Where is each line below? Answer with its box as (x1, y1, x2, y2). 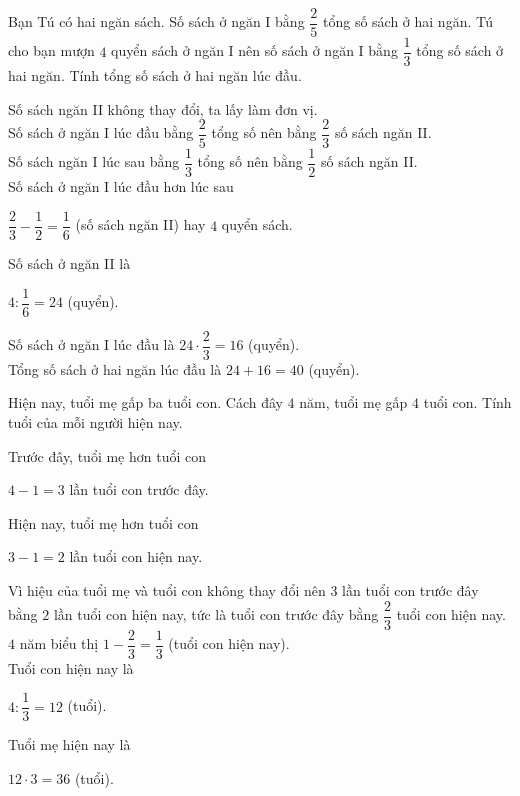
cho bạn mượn (8, 40, 95, 61)
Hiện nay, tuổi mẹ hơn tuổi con (8, 512, 199, 533)
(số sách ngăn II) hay (75, 214, 206, 235)
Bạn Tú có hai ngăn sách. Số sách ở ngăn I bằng (8, 11, 305, 32)
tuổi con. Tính (423, 392, 512, 413)
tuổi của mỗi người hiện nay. (8, 412, 183, 432)
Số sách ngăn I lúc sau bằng (8, 151, 180, 172)
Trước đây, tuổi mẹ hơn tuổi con (8, 445, 207, 466)
